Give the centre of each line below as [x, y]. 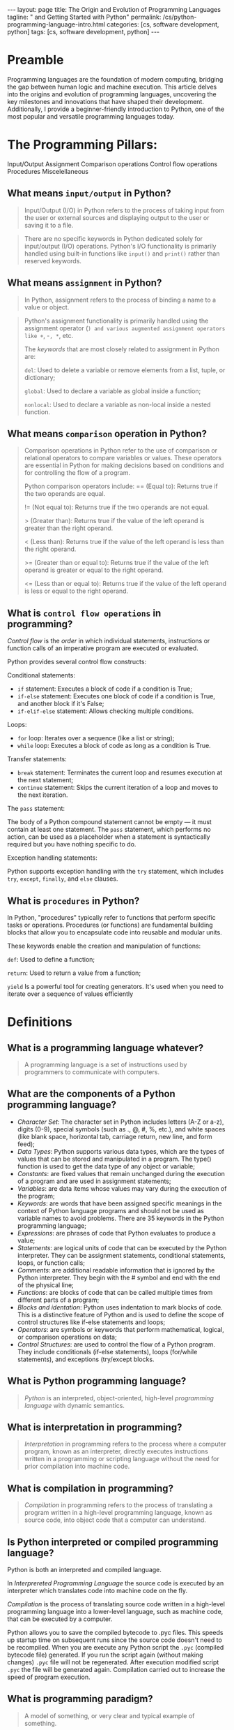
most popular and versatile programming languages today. [91, 116]
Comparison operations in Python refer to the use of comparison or [121, 450]
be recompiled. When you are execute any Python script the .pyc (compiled [116, 1647]
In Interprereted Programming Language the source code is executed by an [116, 1583]
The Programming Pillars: [83, 145]
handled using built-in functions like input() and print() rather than [122, 254]
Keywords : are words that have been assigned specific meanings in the [119, 1203]
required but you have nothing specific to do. [72, 844]
